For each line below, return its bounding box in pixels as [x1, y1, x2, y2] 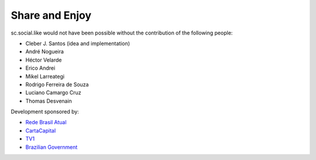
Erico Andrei [25, 64, 56, 72]
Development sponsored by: [11, 108, 79, 115]
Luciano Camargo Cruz [25, 89, 81, 96]
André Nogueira [25, 48, 64, 55]
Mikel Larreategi [25, 73, 64, 80]
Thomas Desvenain [25, 97, 73, 104]
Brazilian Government [25, 144, 78, 151]
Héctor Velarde [25, 56, 62, 63]
